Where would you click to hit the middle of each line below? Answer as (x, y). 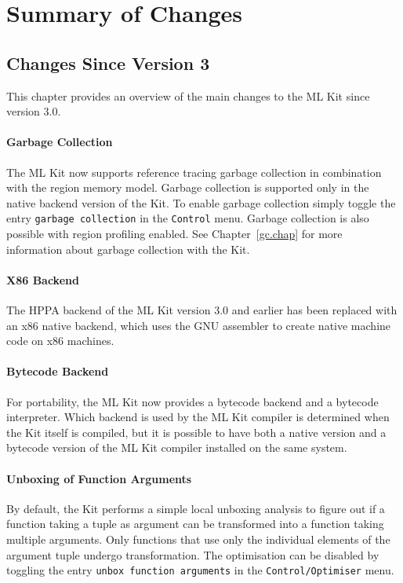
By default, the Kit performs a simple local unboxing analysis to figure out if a (196, 508)
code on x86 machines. (60, 341)
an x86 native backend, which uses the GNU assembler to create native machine (199, 325)
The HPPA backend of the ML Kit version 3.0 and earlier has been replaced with (202, 309)
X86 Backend (43, 279)
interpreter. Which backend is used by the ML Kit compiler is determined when (198, 417)
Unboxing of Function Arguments (99, 478)
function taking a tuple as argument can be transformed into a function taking (195, 524)
